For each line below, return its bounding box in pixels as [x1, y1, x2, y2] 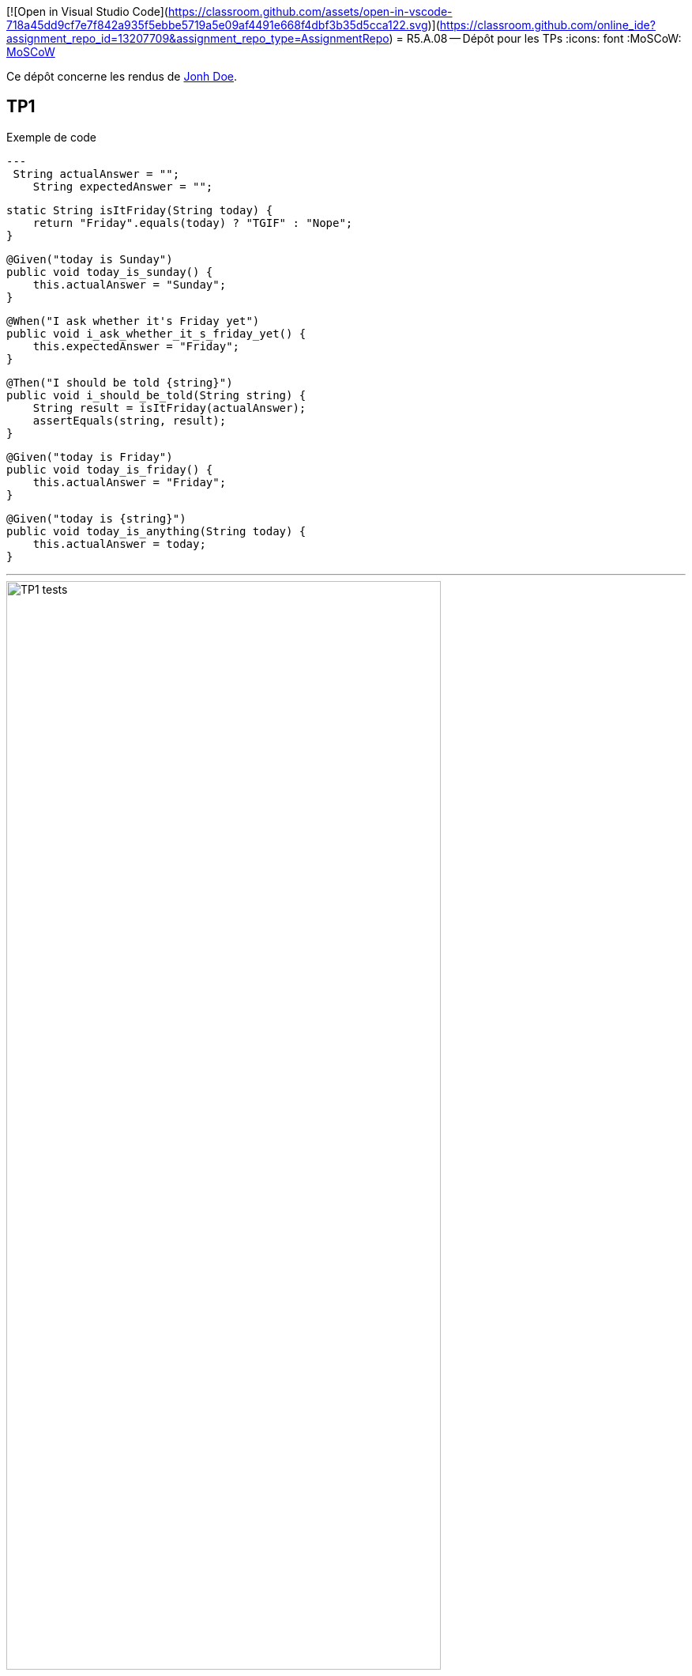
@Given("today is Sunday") [6, 252, 173, 266]
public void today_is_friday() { [6, 462, 213, 476]
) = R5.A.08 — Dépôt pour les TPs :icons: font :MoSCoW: [389, 32, 682, 45]
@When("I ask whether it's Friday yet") [6, 314, 260, 327]
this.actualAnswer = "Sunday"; [32, 277, 227, 291]
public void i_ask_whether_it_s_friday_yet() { [6, 327, 307, 340]
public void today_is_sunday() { [6, 265, 213, 278]
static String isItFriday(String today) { [6, 203, 273, 217]
